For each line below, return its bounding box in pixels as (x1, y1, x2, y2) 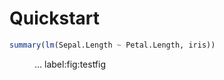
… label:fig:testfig (34, 58, 107, 70)
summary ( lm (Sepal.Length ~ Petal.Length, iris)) (9, 40, 216, 50)
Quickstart (9, 7, 101, 30)
